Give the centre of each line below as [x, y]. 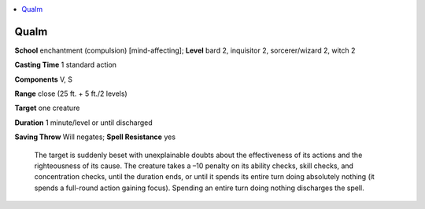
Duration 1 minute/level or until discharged [83, 123]
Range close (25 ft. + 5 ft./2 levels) [71, 93]
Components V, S [43, 79]
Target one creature [47, 108]
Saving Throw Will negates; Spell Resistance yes [95, 137]
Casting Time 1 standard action [66, 65]
